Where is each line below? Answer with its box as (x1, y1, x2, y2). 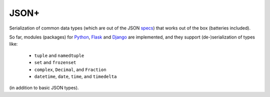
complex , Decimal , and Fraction (34, 66, 107, 72)
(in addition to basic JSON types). (9, 85, 79, 91)
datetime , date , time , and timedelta (34, 73, 117, 79)
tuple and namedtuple (34, 52, 84, 58)
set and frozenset (34, 59, 76, 65)
